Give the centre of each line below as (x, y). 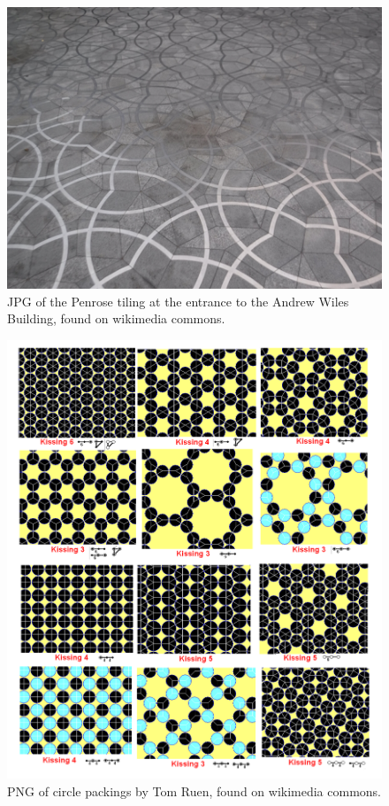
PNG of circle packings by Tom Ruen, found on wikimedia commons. (194, 790)
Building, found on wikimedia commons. (116, 318)
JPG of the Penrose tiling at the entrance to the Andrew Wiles (178, 301)
